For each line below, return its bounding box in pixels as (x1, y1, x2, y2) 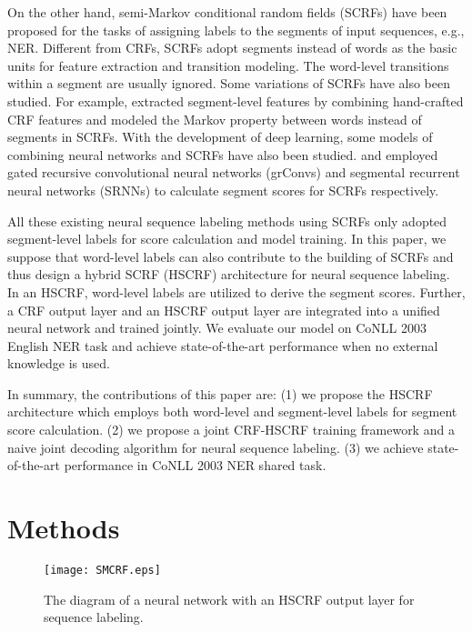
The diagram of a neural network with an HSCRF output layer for (44, 589, 415, 608)
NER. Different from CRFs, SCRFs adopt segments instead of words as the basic (7, 38, 457, 57)
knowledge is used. (7, 354, 110, 373)
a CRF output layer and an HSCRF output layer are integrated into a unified (7, 300, 440, 319)
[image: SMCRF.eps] (44, 563, 161, 577)
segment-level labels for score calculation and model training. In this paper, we (7, 229, 447, 248)
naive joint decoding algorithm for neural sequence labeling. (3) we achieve (7, 437, 424, 456)
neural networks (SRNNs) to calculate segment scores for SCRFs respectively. (7, 180, 439, 199)
